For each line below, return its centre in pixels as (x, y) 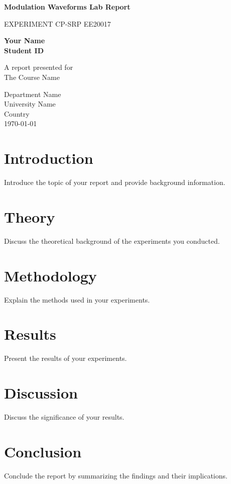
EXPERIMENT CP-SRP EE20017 (57, 23)
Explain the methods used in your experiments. (77, 299)
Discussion (41, 393)
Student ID (24, 50)
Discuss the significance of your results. (64, 416)
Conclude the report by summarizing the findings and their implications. (116, 475)
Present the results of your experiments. (66, 358)
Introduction (49, 158)
